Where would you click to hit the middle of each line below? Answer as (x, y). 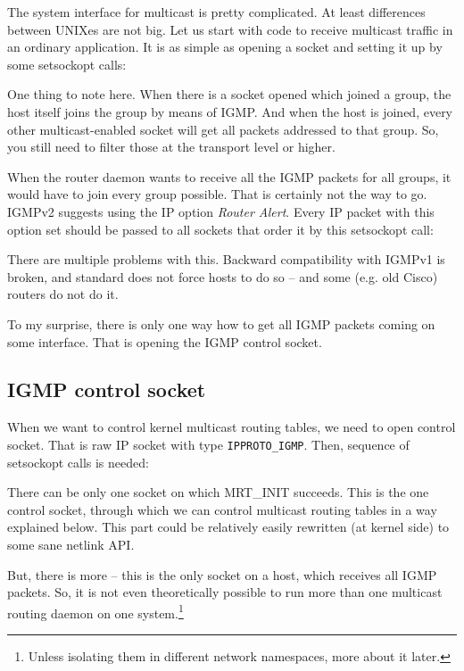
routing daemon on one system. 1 (95, 611)
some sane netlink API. (71, 544)
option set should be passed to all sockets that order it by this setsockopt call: (220, 229)
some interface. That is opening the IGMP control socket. (165, 341)
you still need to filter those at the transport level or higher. (171, 147)
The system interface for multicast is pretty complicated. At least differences (216, 12)
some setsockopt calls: (67, 64)
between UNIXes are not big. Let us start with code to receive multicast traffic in (230, 29)
